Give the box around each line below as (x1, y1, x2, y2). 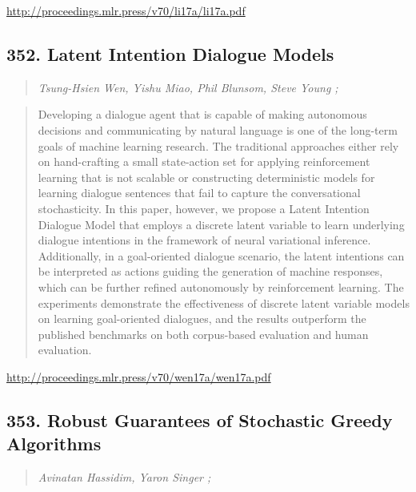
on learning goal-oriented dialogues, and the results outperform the (38, 310, 366, 327)
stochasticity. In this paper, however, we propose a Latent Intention (38, 200, 370, 216)
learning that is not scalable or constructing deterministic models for (38, 168, 375, 185)
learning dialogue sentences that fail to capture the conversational (38, 184, 361, 201)
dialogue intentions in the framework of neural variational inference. (38, 232, 371, 248)
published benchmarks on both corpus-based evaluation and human (38, 325, 369, 342)
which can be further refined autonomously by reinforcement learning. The (38, 278, 404, 295)
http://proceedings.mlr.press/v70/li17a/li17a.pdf (6, 2, 246, 18)
